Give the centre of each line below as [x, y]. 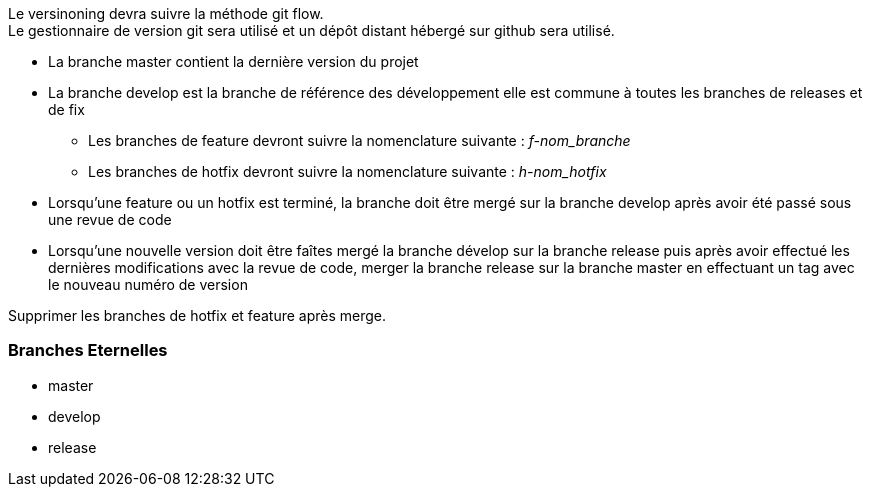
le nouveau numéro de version [148, 284]
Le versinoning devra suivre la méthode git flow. [166, 13]
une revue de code [110, 219]
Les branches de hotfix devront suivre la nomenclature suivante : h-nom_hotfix [347, 171]
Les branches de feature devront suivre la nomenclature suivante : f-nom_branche [359, 140]
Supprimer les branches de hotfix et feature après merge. [197, 315]
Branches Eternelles [88, 350]
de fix [66, 109]
